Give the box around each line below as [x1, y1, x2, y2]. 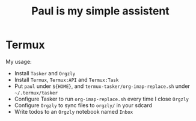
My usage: [5, 58, 32, 65]
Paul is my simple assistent [31, 4, 170, 18]
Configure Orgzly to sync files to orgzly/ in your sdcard [14, 101, 153, 109]
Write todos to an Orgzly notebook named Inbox [14, 108, 133, 115]
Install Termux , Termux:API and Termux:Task [14, 76, 119, 83]
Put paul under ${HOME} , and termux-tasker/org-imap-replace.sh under [14, 82, 191, 90]
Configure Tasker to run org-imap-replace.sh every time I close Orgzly [14, 95, 189, 102]
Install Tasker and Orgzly [14, 69, 76, 76]
